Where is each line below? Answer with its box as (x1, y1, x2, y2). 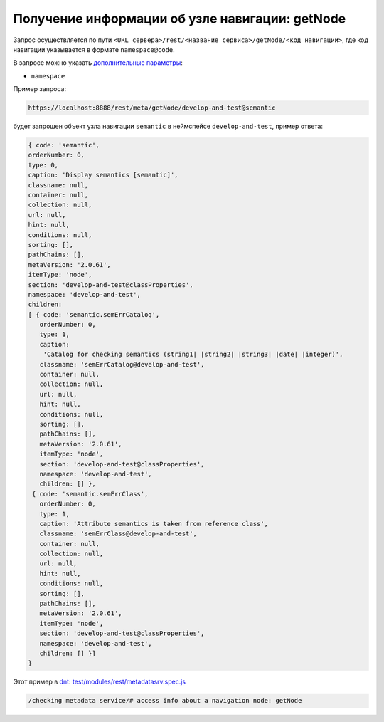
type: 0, (28, 161, 59, 169)
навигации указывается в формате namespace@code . (13, 45, 176, 53)
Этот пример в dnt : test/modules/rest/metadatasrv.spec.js (13, 677, 186, 686)
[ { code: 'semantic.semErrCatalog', (28, 310, 160, 318)
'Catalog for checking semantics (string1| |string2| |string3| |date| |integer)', (43, 350, 343, 359)
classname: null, (28, 181, 89, 189)
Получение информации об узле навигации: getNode (13, 11, 346, 26)
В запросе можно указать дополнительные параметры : (13, 58, 183, 67)
